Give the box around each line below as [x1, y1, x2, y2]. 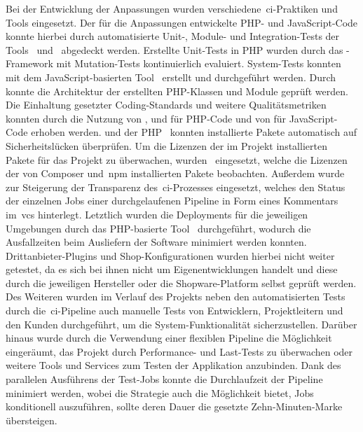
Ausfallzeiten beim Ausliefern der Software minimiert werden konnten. [6, 235, 307, 249]
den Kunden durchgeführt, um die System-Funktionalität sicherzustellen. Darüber [6, 316, 357, 331]
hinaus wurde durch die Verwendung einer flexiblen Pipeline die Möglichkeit [6, 330, 332, 345]
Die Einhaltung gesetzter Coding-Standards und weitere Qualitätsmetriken [6, 97, 327, 112]
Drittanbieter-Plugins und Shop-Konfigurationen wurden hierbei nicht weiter [6, 248, 335, 263]
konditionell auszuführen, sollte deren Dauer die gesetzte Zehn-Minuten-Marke [6, 399, 343, 414]
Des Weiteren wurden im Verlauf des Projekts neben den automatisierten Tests [6, 289, 345, 304]
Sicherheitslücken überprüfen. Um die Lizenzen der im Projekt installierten [6, 138, 327, 153]
